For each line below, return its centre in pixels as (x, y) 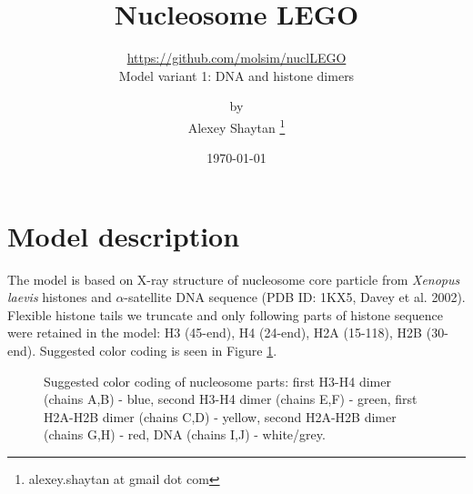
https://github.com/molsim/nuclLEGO (236, 58)
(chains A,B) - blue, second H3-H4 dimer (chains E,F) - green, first (231, 399)
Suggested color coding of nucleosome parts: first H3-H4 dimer (217, 381)
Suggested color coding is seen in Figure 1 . (158, 351)
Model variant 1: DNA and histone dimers (236, 75)
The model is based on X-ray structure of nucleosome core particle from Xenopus (234, 279)
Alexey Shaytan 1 (236, 126)
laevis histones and (60, 297)
